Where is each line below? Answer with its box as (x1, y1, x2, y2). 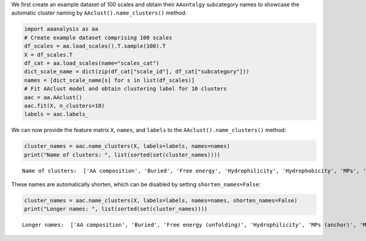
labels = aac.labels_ (24, 111, 89, 118)
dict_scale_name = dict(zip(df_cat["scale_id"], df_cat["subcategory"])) (24, 68, 249, 75)
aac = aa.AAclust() (24, 94, 82, 100)
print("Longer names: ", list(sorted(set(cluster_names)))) (24, 206, 208, 212)
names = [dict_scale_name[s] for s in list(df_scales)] (24, 77, 195, 83)
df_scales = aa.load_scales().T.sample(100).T (24, 43, 166, 50)
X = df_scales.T (24, 51, 73, 58)
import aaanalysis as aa (24, 26, 99, 33)
